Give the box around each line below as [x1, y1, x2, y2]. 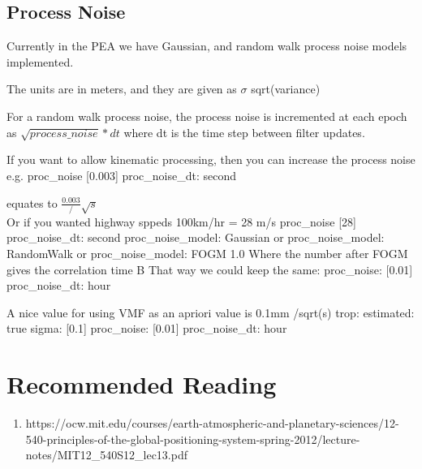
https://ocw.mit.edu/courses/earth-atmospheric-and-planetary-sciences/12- [25, 415, 399, 432]
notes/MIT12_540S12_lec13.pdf [25, 446, 188, 463]
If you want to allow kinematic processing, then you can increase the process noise [6, 151, 416, 168]
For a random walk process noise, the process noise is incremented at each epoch [6, 107, 407, 124]
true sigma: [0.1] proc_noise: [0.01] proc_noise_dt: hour [6, 320, 287, 337]
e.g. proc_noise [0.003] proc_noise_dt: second [6, 166, 237, 183]
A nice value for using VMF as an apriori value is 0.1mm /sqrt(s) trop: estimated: [6, 303, 415, 321]
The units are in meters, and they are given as [6, 80, 237, 97]
